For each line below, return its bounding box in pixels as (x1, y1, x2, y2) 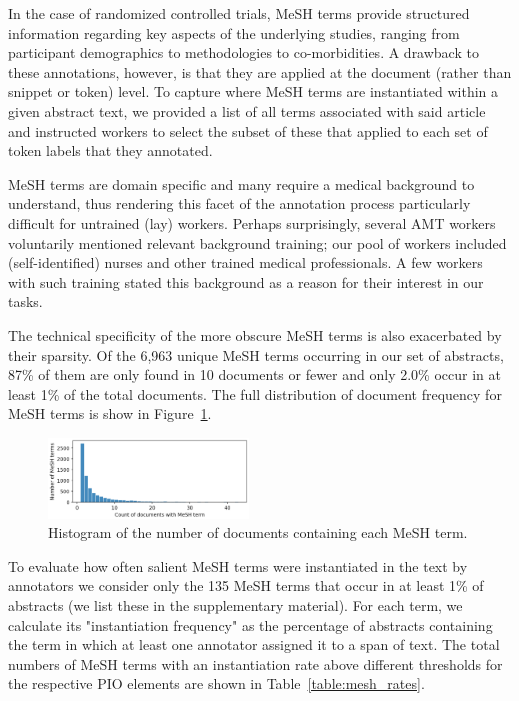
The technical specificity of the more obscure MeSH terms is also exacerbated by (8, 324, 502, 345)
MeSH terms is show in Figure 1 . (8, 403, 212, 424)
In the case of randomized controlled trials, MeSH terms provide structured (8, 3, 470, 23)
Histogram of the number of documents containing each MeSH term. (48, 522, 468, 543)
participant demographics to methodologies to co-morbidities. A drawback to (8, 42, 479, 63)
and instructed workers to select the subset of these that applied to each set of (8, 120, 488, 141)
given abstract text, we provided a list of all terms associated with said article (8, 100, 486, 121)
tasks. (8, 291, 43, 312)
